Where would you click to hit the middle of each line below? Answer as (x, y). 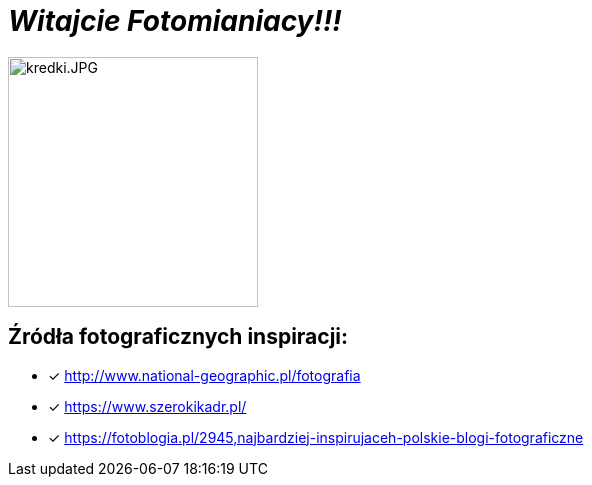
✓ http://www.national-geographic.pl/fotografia (204, 375)
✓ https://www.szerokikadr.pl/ (147, 406)
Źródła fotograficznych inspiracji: (178, 337)
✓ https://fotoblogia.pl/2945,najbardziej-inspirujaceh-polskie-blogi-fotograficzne (316, 437)
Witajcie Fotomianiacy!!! (175, 21)
